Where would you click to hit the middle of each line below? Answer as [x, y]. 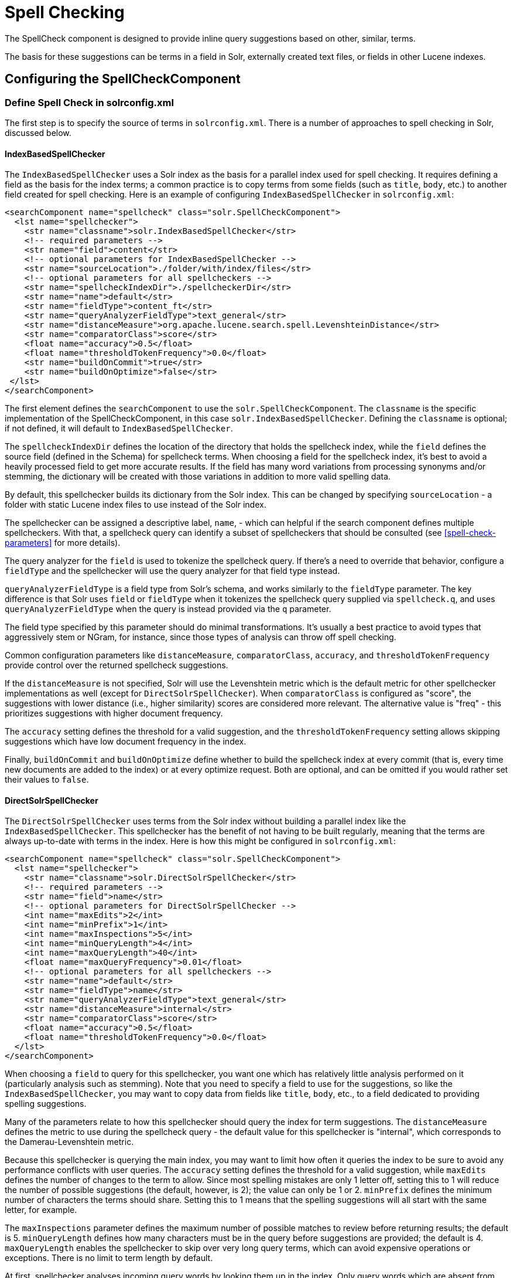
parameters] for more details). [63, 543]
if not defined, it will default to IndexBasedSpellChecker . [119, 429]
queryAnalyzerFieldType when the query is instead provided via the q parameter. [168, 609]
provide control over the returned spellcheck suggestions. [117, 665]
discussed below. [38, 132]
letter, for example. [41, 1210]
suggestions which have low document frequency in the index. [126, 742]
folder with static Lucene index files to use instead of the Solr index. [136, 505]
